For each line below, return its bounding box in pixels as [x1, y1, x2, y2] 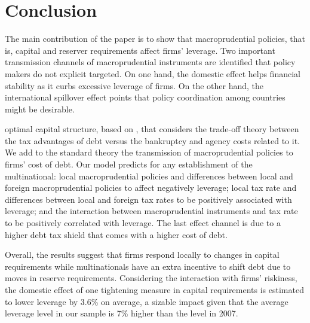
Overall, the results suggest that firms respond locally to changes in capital [5, 248, 280, 261]
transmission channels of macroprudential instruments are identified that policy [5, 56, 296, 68]
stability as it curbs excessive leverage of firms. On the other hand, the [5, 79, 264, 92]
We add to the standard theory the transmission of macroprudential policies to [5, 146, 293, 159]
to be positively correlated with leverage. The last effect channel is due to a [5, 217, 281, 229]
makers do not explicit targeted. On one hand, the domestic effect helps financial [5, 67, 300, 80]
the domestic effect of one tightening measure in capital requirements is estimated [5, 284, 304, 295]
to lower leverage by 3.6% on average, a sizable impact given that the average [5, 295, 288, 307]
